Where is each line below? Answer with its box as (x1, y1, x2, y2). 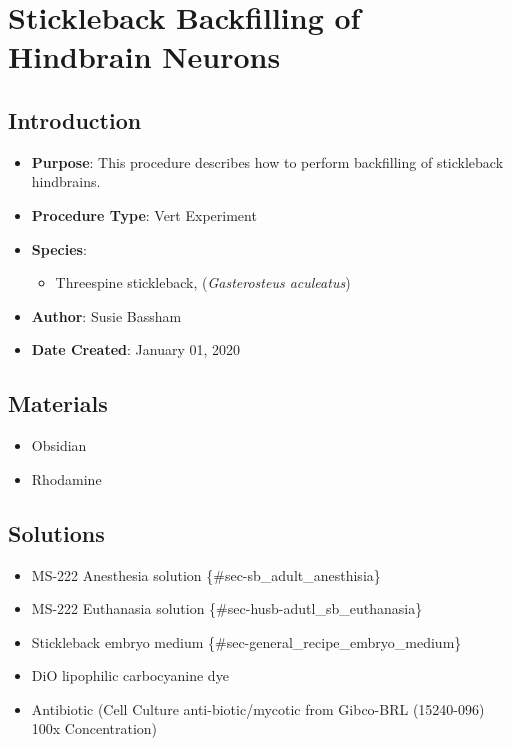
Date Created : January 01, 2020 (31, 339, 241, 360)
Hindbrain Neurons (8, 36, 281, 77)
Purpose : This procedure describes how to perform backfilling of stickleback (31, 151, 504, 172)
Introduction (8, 104, 142, 135)
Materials (8, 388, 108, 419)
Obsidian (31, 435, 87, 456)
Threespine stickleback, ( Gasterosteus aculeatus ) (55, 272, 351, 293)
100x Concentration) (31, 718, 158, 739)
